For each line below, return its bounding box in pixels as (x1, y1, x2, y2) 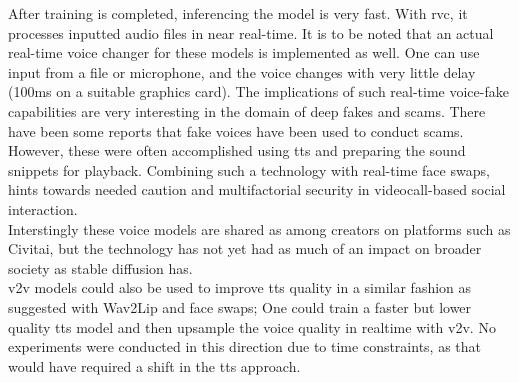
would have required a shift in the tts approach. (8, 355, 301, 376)
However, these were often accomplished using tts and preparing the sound (8, 140, 466, 161)
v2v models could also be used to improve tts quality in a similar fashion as (8, 277, 472, 298)
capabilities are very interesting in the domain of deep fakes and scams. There (8, 100, 486, 121)
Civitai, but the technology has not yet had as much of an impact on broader (8, 238, 482, 259)
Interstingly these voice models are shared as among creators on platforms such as (8, 218, 511, 239)
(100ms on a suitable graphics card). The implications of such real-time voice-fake (8, 81, 509, 102)
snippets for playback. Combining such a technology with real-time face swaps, (8, 159, 490, 180)
